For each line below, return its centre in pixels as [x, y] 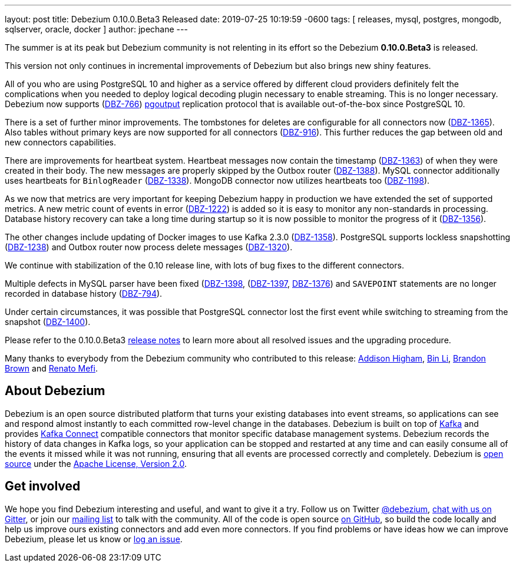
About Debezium [55, 391]
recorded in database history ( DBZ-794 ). [84, 294]
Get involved [43, 486]
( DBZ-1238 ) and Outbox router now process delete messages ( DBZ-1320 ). [149, 247]
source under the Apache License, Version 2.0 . [96, 463]
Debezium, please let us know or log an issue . [94, 539]
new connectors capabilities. [60, 142]
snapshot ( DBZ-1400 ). [48, 322]
